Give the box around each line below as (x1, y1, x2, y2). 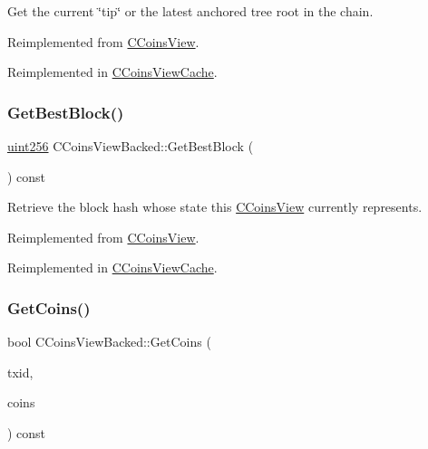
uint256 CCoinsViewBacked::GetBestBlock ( (7, 137, 254, 155)
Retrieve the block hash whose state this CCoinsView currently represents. (7, 197, 423, 216)
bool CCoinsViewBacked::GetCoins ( (7, 332, 211, 351)
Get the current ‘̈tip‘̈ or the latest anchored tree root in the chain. (7, 2, 374, 20)
